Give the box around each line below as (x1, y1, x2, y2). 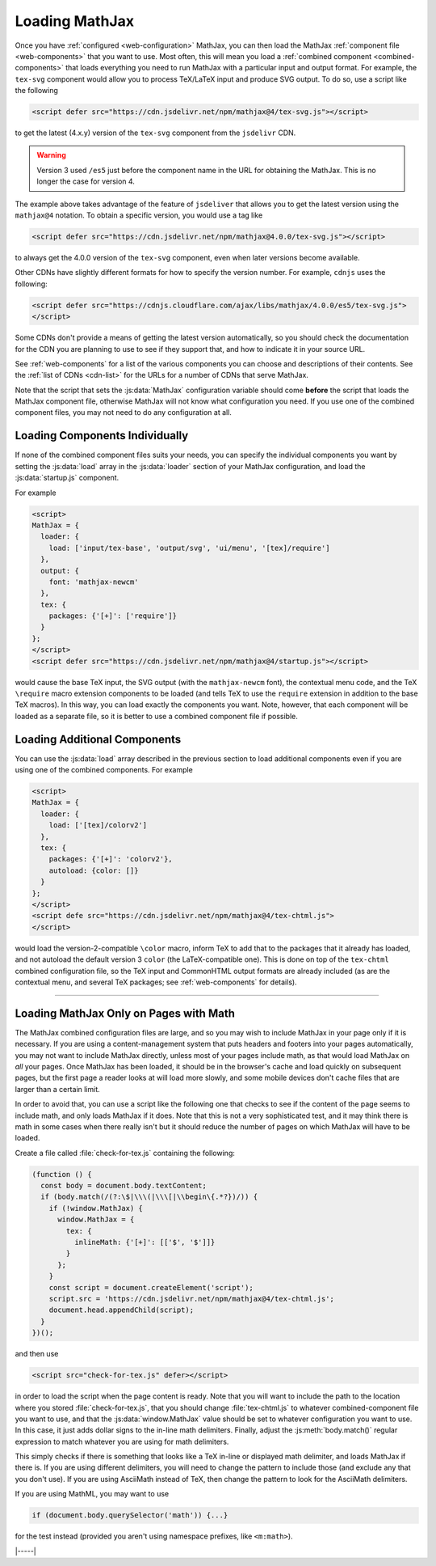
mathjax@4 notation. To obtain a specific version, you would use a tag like (15, 210, 263, 220)
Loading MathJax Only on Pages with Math (15, 1006, 236, 1020)
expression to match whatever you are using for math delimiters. (15, 1437, 229, 1446)
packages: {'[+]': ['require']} (48, 612, 178, 620)
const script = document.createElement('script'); (48, 1283, 254, 1292)
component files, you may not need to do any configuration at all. (15, 408, 232, 417)
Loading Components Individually (15, 429, 189, 442)
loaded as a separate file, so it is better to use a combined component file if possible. (15, 711, 298, 721)
